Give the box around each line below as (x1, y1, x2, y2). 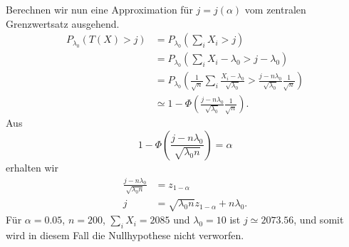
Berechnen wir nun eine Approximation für (6, 2, 193, 16)
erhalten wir (6, 159, 58, 174)
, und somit (293, 212, 344, 227)
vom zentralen (244, 2, 306, 16)
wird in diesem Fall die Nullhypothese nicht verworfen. (6, 227, 244, 242)
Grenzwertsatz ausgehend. (6, 16, 120, 31)
